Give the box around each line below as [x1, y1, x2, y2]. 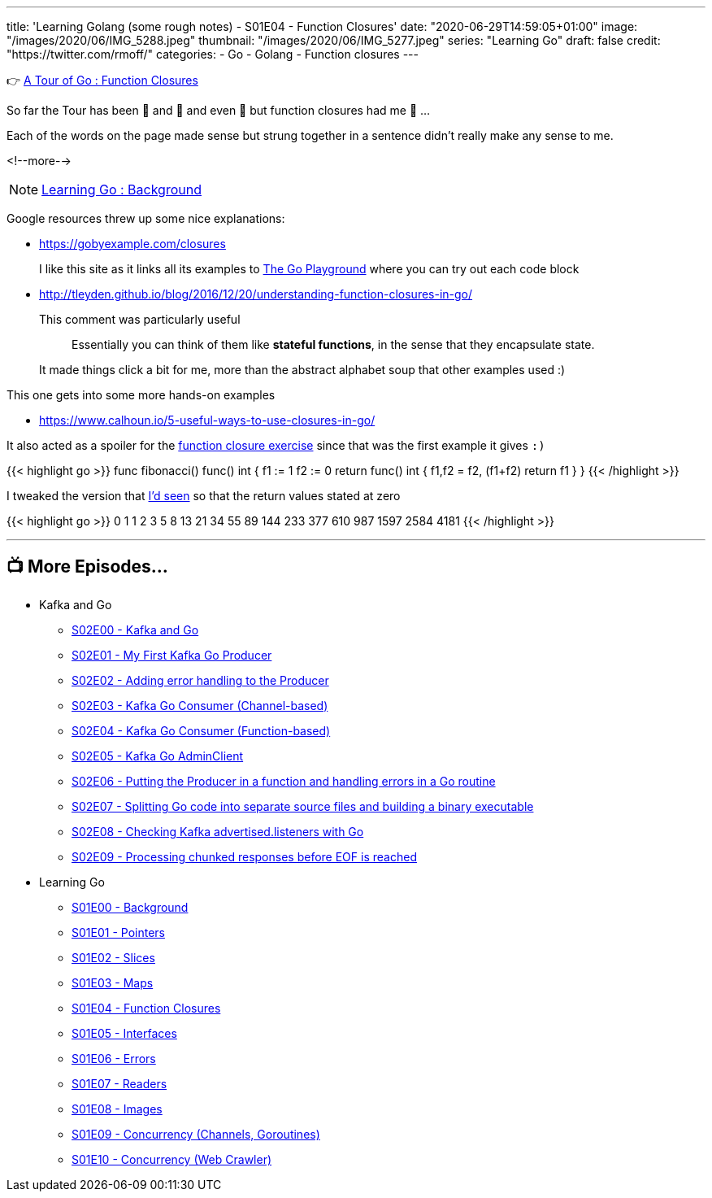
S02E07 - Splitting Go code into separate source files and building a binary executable [72, 799, 534, 813]
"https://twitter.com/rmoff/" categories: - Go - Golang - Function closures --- [7, 47, 419, 61]
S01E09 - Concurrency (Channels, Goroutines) [72, 1126, 320, 1141]
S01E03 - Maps [72, 975, 154, 990]
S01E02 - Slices [72, 950, 155, 965]
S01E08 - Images [72, 1101, 163, 1116]
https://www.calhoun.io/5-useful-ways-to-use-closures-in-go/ [39, 413, 376, 427]
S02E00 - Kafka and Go [72, 622, 199, 637]
